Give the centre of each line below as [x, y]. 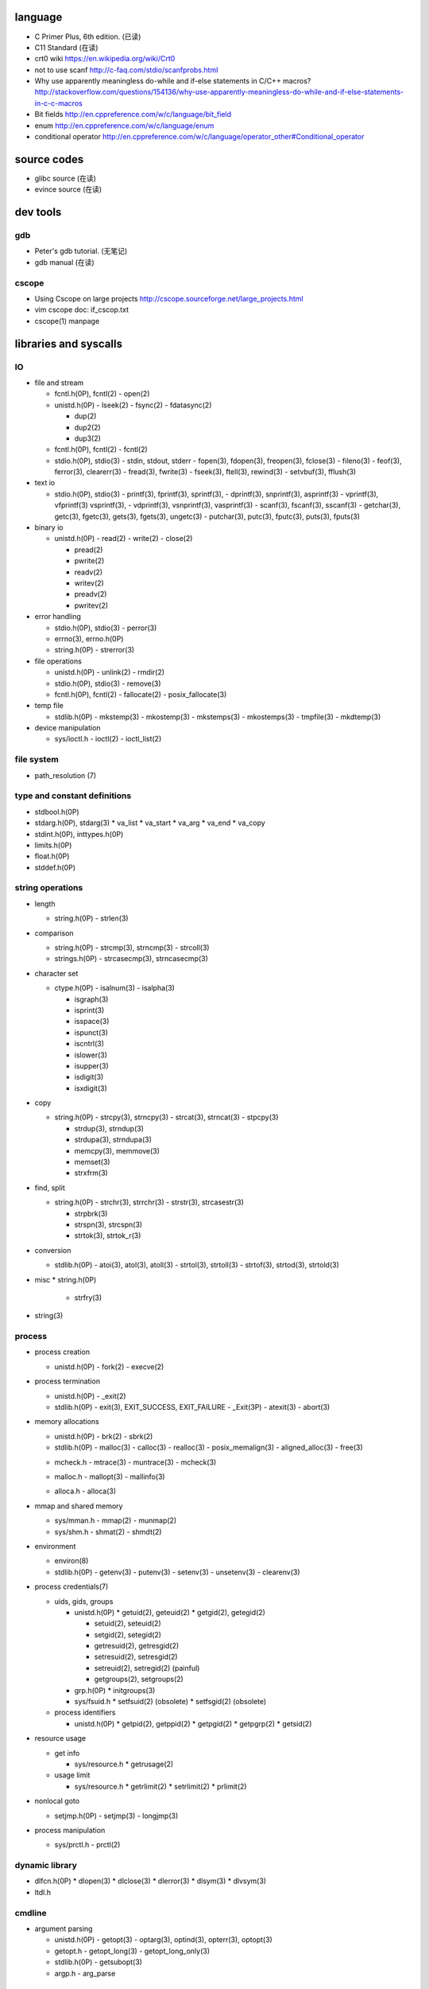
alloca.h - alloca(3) [85, 1491]
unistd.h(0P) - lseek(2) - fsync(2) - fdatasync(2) [133, 405]
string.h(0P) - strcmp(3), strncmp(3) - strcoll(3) [132, 948]
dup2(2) [87, 427]
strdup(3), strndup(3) [109, 1128]
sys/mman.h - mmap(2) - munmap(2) [116, 1520]
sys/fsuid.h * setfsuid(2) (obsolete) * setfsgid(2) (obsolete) [170, 1702]
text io [45, 483]
